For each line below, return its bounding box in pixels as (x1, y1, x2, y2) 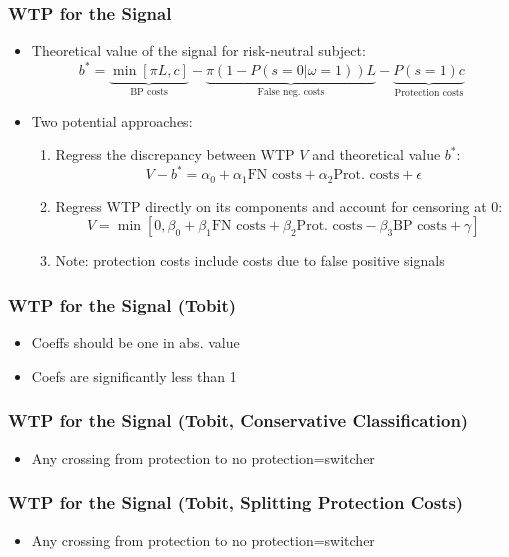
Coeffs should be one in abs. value (31, 332, 240, 353)
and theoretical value (312, 144, 441, 165)
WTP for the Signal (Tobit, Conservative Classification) (8, 408, 469, 433)
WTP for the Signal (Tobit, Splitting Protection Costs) (8, 490, 464, 515)
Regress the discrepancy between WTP (55, 144, 295, 165)
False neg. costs (257, 87, 325, 98)
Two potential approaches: (31, 110, 193, 131)
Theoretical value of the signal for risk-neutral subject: (31, 40, 366, 61)
